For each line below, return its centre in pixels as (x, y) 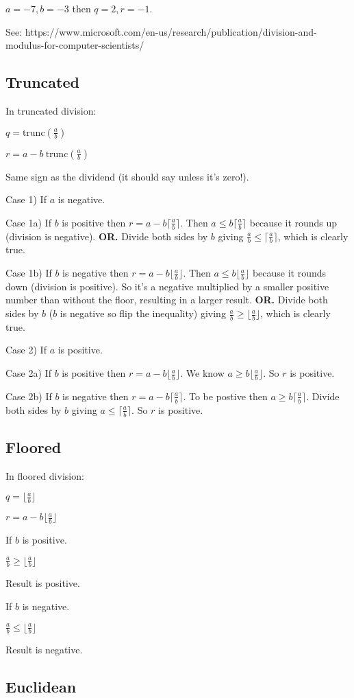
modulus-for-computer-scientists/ (75, 45)
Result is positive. (43, 583)
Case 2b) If (29, 396)
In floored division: (45, 475)
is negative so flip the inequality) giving (143, 313)
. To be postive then (225, 396)
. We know (202, 373)
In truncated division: (51, 110)
